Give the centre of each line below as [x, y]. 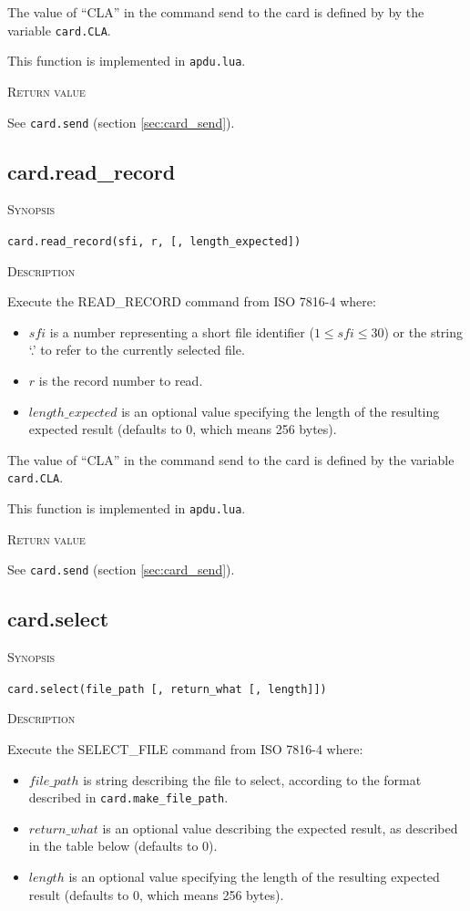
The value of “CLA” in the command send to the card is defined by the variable [231, 459]
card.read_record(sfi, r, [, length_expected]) [154, 241]
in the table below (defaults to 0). [123, 846]
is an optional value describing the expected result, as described [280, 828]
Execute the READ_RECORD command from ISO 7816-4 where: [192, 301]
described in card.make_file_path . [128, 797]
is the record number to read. [121, 380]
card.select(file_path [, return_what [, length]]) [167, 689]
